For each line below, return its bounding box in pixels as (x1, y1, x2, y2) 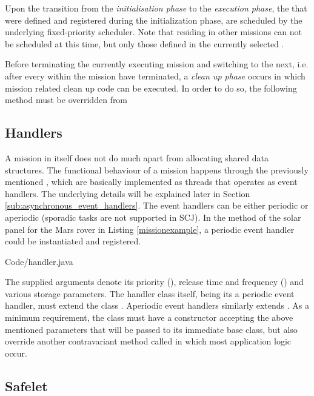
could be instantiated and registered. (5, 235, 141, 247)
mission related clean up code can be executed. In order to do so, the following (5, 81, 297, 94)
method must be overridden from (5, 93, 128, 106)
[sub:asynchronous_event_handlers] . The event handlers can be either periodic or (5, 199, 309, 212)
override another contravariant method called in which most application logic (5, 335, 292, 347)
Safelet (5, 376, 48, 395)
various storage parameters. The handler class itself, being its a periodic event (5, 287, 295, 300)
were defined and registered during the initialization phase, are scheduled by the (5, 13, 302, 26)
